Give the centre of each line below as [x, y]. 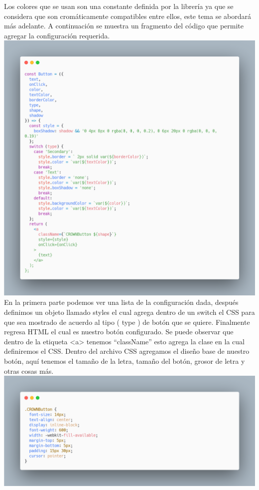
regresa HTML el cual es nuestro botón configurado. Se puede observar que [119, 332]
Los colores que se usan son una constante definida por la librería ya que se [119, 6]
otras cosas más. [29, 370]
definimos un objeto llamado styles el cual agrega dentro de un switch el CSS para [129, 312]
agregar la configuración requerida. [57, 35]
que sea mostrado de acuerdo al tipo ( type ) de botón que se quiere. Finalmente [127, 322]
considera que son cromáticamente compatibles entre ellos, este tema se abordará [128, 16]
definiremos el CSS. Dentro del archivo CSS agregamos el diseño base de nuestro [127, 351]
